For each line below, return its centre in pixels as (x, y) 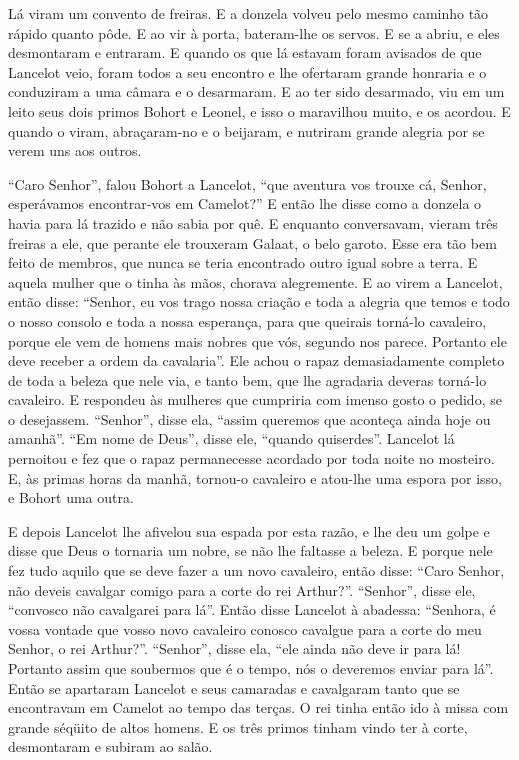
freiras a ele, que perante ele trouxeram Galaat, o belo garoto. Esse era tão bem (252, 242)
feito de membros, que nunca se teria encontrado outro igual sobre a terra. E (243, 262)
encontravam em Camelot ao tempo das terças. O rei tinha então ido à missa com (258, 707)
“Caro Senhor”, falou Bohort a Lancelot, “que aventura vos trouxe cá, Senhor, (247, 183)
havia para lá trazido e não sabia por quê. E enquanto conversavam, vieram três (253, 222)
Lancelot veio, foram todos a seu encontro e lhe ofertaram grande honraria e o (247, 71)
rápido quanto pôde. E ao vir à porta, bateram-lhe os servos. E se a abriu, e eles (254, 32)
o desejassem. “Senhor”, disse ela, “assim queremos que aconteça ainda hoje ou (249, 418)
